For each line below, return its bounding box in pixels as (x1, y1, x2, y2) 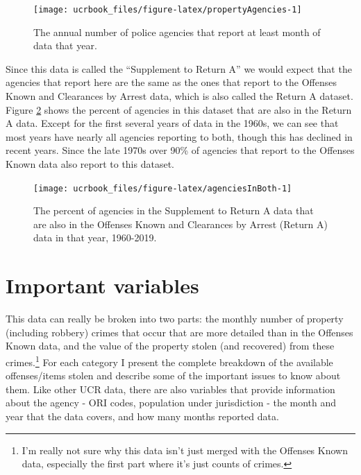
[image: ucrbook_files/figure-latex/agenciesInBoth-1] (33, 183, 292, 193)
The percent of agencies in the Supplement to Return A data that (33, 203, 314, 218)
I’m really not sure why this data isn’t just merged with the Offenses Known (22, 442, 348, 457)
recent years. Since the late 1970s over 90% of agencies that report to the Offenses (6, 143, 355, 157)
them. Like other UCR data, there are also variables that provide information (6, 381, 335, 396)
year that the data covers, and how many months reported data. (6, 408, 279, 423)
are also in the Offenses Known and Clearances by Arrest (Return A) (33, 216, 328, 231)
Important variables (6, 271, 199, 300)
